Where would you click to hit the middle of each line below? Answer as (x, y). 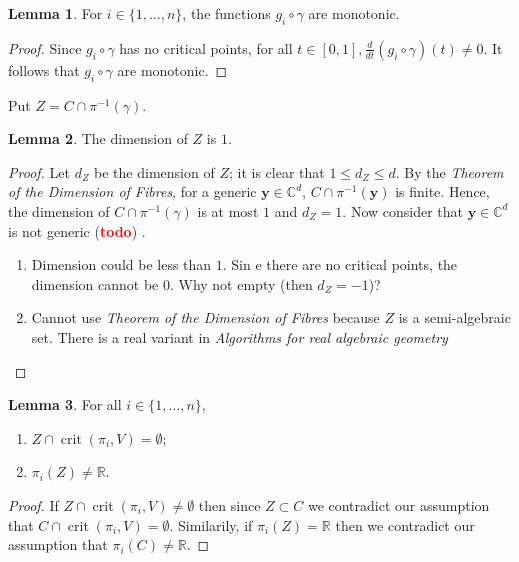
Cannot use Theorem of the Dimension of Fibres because (205, 317)
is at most (228, 210)
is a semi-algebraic (454, 317)
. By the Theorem (449, 171)
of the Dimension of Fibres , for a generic (132, 191)
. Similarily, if (211, 524)
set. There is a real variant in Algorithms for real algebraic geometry (239, 336)
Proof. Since (45, 47)
